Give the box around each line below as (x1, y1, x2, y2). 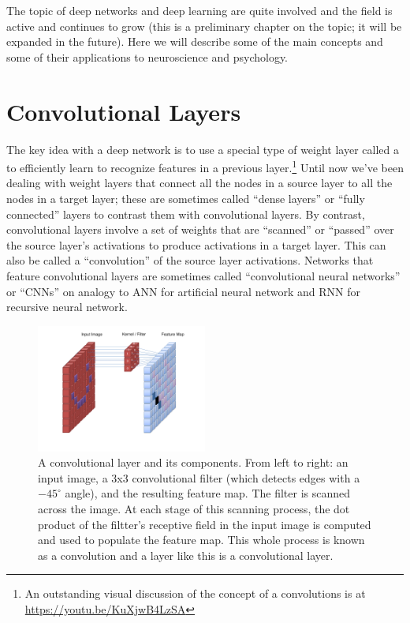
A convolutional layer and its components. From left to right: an (38, 454, 348, 471)
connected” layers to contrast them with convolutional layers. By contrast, (6, 205, 365, 222)
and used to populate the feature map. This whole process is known (38, 531, 365, 548)
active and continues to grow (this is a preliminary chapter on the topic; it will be (6, 17, 402, 34)
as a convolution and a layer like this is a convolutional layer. (38, 546, 334, 563)
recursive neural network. (6, 298, 128, 315)
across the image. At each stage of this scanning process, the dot (38, 501, 350, 517)
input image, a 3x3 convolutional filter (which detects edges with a (38, 469, 360, 486)
